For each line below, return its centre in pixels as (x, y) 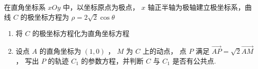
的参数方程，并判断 (112, 60)
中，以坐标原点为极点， (101, 7)
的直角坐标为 (60, 51)
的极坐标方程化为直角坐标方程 (81, 33)
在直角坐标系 (25, 7)
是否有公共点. (194, 60)
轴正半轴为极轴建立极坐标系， (196, 7)
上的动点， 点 (164, 51)
